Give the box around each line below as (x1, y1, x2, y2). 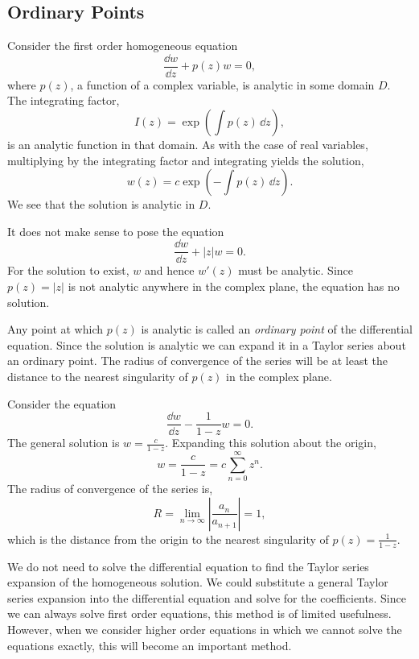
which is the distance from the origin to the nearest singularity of (7, 530, 329, 547)
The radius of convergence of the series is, (7, 480, 213, 497)
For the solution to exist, (7, 262, 129, 279)
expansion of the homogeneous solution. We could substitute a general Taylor (7, 574, 388, 591)
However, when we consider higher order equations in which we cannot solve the (7, 621, 402, 638)
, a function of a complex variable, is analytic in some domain (70, 76, 375, 93)
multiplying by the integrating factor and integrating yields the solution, (7, 151, 364, 168)
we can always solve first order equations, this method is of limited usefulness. (7, 605, 392, 622)
